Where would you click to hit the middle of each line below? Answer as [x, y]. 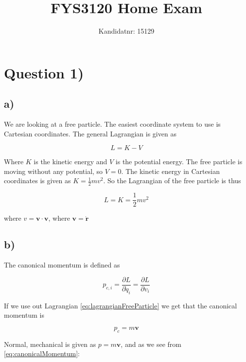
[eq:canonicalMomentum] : [42, 353]
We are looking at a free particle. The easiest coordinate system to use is [112, 124]
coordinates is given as [37, 181]
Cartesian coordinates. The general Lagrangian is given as [90, 133]
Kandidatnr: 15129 [126, 31]
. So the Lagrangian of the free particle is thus [172, 181]
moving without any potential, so [53, 171]
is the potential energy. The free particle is [179, 162]
